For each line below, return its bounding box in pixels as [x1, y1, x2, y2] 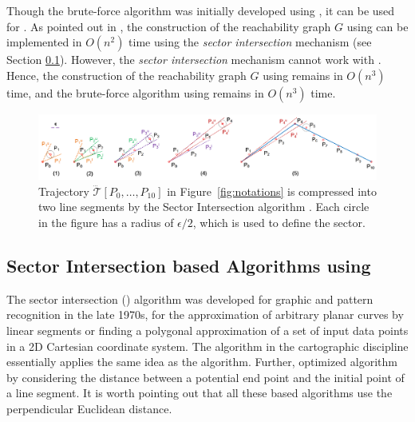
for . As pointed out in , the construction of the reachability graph [6, 18, 331, 34]
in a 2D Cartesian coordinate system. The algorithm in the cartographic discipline [6, 337, 409, 354]
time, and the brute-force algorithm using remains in [6, 84, 264, 101]
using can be [346, 18, 409, 34]
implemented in [6, 34, 82, 50]
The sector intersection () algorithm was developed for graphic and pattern [6, 290, 373, 307]
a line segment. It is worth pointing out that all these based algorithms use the [6, 384, 393, 401]
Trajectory [38, 182, 89, 199]
